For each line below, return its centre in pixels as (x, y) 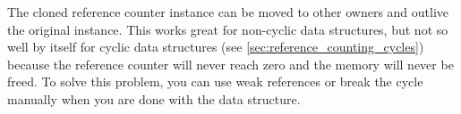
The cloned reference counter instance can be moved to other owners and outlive (228, 12)
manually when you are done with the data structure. (154, 98)
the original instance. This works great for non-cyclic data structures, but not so (228, 29)
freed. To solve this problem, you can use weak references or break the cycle (215, 81)
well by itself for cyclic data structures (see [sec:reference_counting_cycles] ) (216, 47)
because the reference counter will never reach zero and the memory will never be (230, 64)
